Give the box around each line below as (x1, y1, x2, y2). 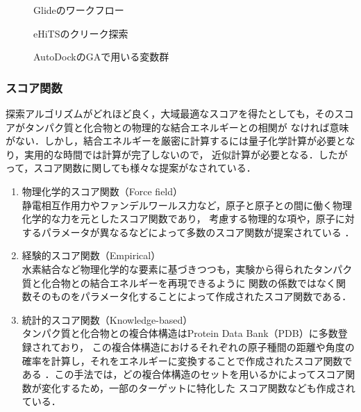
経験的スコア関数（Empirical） (22, 248, 161, 263)
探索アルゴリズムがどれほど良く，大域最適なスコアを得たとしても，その (6, 106, 335, 120)
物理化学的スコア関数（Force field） (22, 183, 183, 198)
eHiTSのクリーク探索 (33, 26, 128, 40)
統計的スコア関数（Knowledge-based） (22, 312, 193, 327)
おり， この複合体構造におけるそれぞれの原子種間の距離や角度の (60, 339, 355, 354)
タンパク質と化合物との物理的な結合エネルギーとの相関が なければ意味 (24, 120, 349, 134)
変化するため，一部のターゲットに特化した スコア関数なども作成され (41, 380, 355, 395)
